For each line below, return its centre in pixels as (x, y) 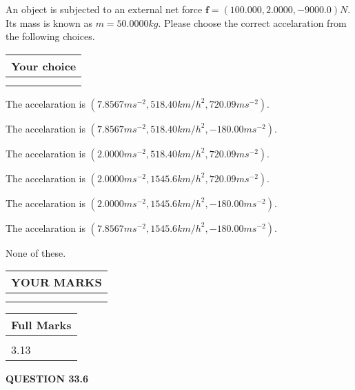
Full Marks (41, 325)
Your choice (44, 66)
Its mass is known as (49, 22)
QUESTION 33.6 (47, 379)
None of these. (36, 252)
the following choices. (50, 36)
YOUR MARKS (57, 282)
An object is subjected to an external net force (104, 9)
